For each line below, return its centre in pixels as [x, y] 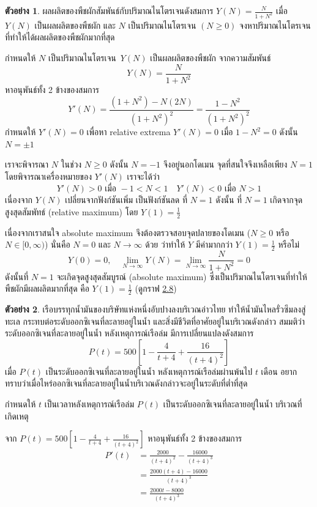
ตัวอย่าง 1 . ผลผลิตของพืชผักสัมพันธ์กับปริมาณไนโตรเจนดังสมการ [109, 10]
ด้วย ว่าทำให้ [165, 244]
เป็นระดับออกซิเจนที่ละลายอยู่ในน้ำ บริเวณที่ [233, 404]
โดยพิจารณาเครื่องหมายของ [48, 176]
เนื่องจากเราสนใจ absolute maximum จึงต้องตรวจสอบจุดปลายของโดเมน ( [128, 232]
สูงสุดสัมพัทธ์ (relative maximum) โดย [72, 211]
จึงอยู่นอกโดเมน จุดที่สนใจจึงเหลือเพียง [225, 164]
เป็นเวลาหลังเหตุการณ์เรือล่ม [89, 404]
